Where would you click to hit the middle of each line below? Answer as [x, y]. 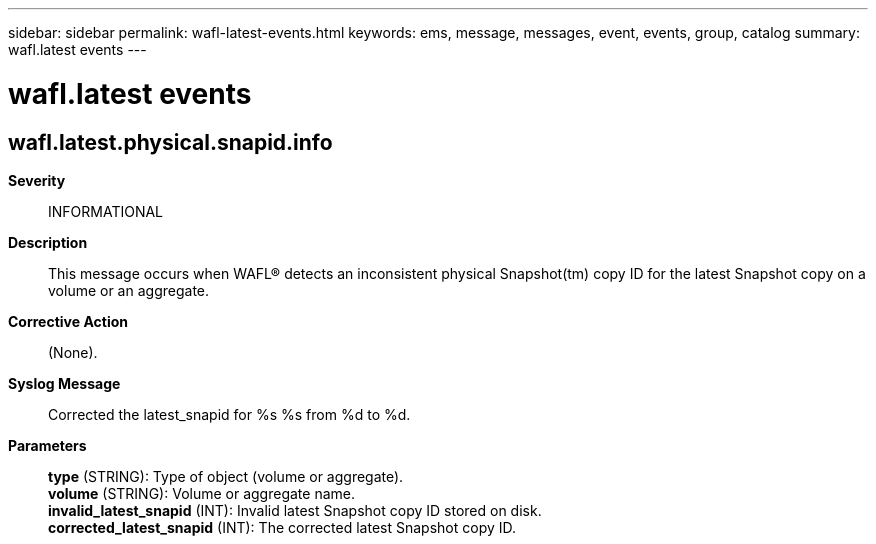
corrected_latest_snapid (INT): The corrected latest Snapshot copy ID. [282, 527]
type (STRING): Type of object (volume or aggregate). [226, 476]
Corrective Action [68, 321]
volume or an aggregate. [129, 290]
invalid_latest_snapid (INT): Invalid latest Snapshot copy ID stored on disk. [295, 510]
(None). [73, 352]
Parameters [47, 445]
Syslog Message [64, 383]
